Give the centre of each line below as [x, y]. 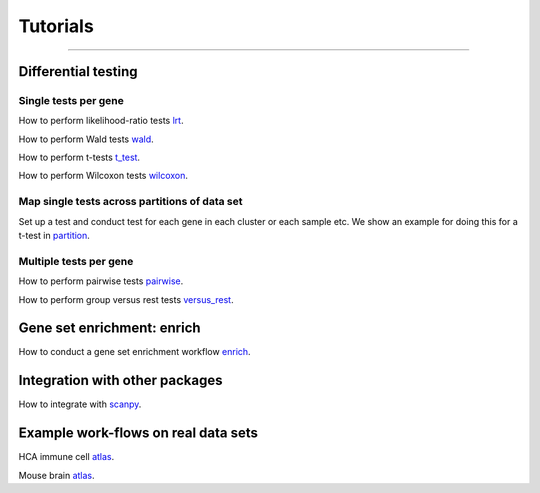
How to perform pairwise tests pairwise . [101, 281]
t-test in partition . [54, 236]
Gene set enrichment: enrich [109, 328]
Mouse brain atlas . [56, 475]
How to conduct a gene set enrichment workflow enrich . [134, 352]
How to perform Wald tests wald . [86, 139]
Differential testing [78, 71]
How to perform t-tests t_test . [79, 157]
